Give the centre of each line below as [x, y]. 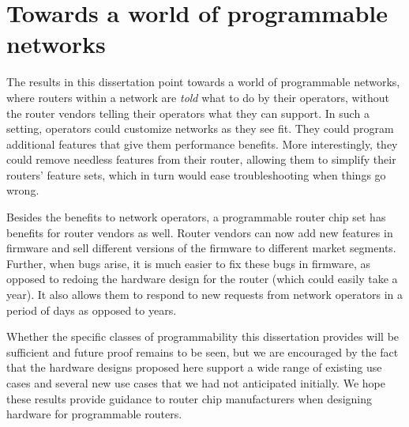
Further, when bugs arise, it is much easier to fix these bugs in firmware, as [188, 263]
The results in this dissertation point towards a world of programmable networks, [203, 82]
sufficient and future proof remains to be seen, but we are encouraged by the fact [203, 351]
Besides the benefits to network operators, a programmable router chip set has [196, 217]
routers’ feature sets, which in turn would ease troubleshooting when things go [196, 174]
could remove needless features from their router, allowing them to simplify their [201, 159]
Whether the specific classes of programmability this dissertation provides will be [203, 336]
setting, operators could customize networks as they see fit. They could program [200, 128]
